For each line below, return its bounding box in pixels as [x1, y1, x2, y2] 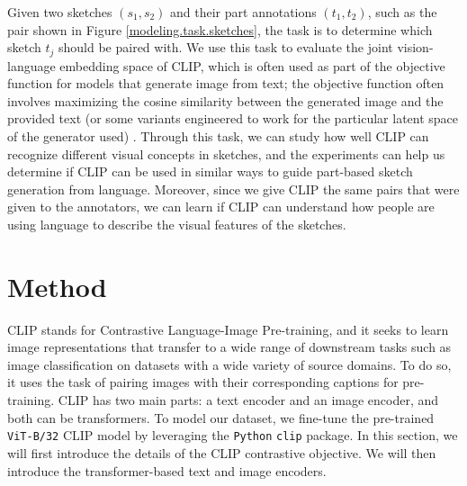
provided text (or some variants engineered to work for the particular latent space [7, 109, 459, 128]
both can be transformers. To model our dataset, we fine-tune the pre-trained [7, 408, 435, 427]
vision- [397, 38, 434, 57]
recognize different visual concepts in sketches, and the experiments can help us [7, 144, 445, 163]
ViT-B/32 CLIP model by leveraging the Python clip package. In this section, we [7, 426, 458, 445]
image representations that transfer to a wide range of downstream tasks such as [7, 337, 452, 356]
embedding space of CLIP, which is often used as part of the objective [59, 56, 445, 75]
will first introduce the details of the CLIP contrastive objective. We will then [7, 443, 436, 462]
